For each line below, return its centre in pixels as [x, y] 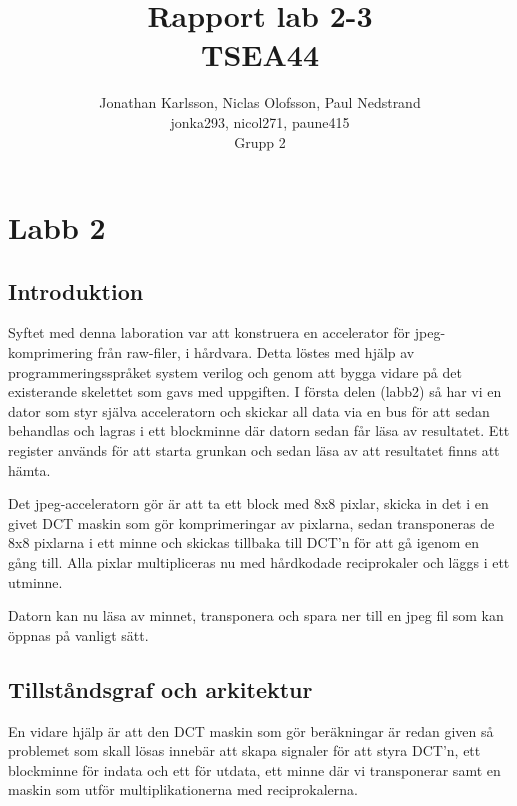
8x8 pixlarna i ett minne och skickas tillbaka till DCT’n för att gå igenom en [243, 542]
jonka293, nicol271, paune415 [260, 121]
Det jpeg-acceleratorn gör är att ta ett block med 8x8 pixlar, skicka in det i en [248, 503]
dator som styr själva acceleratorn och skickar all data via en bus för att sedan [249, 410]
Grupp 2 [260, 141]
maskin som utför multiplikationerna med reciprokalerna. [183, 789]
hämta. [29, 469]
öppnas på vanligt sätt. [78, 634]
